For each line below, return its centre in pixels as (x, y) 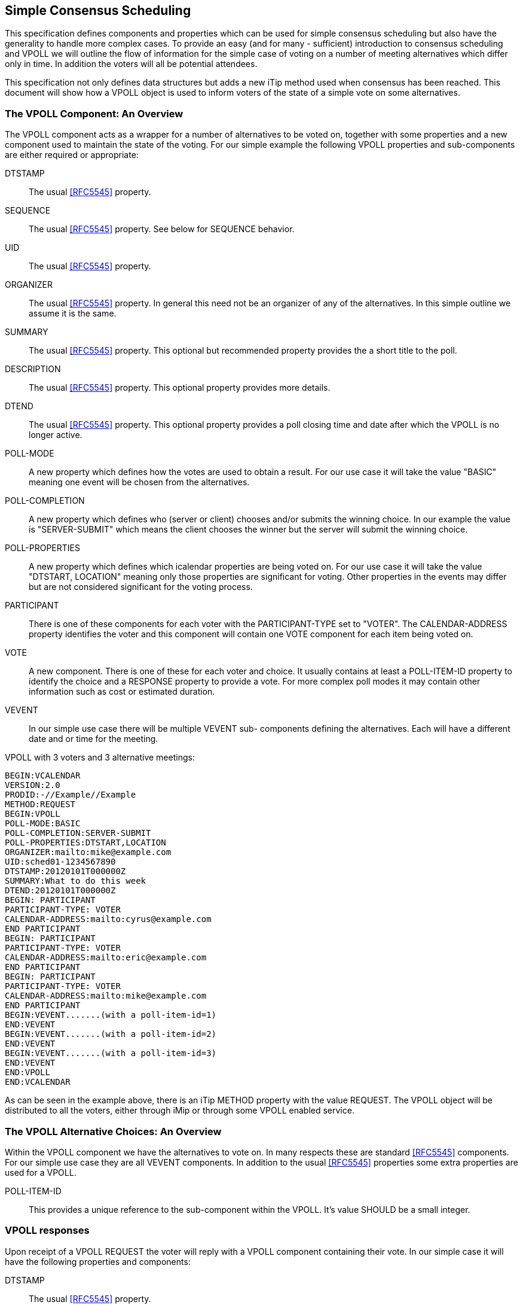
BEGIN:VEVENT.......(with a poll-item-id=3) (111, 1053)
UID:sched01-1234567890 (60, 862)
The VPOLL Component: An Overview (94, 113)
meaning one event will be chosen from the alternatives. (139, 482)
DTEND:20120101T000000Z (60, 891)
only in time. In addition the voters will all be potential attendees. (131, 64)
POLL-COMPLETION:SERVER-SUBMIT (78, 833)
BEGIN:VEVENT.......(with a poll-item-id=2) (111, 1034)
